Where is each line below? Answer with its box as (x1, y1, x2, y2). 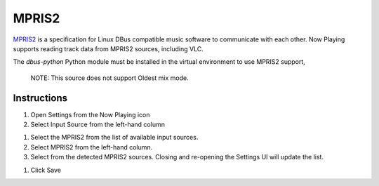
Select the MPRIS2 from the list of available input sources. (30, 133, 199, 142)
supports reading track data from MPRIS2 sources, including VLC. (13, 44, 204, 53)
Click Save (30, 166, 62, 174)
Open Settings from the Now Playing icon (30, 110, 150, 119)
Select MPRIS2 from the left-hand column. (30, 142, 153, 151)
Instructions (13, 92, 68, 104)
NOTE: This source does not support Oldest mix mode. (30, 74, 189, 82)
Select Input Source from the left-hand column (30, 120, 165, 129)
